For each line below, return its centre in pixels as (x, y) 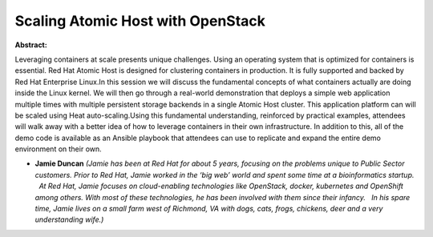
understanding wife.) (69, 219)
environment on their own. (58, 149)
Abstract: (31, 45)
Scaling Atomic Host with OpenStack (140, 21)
